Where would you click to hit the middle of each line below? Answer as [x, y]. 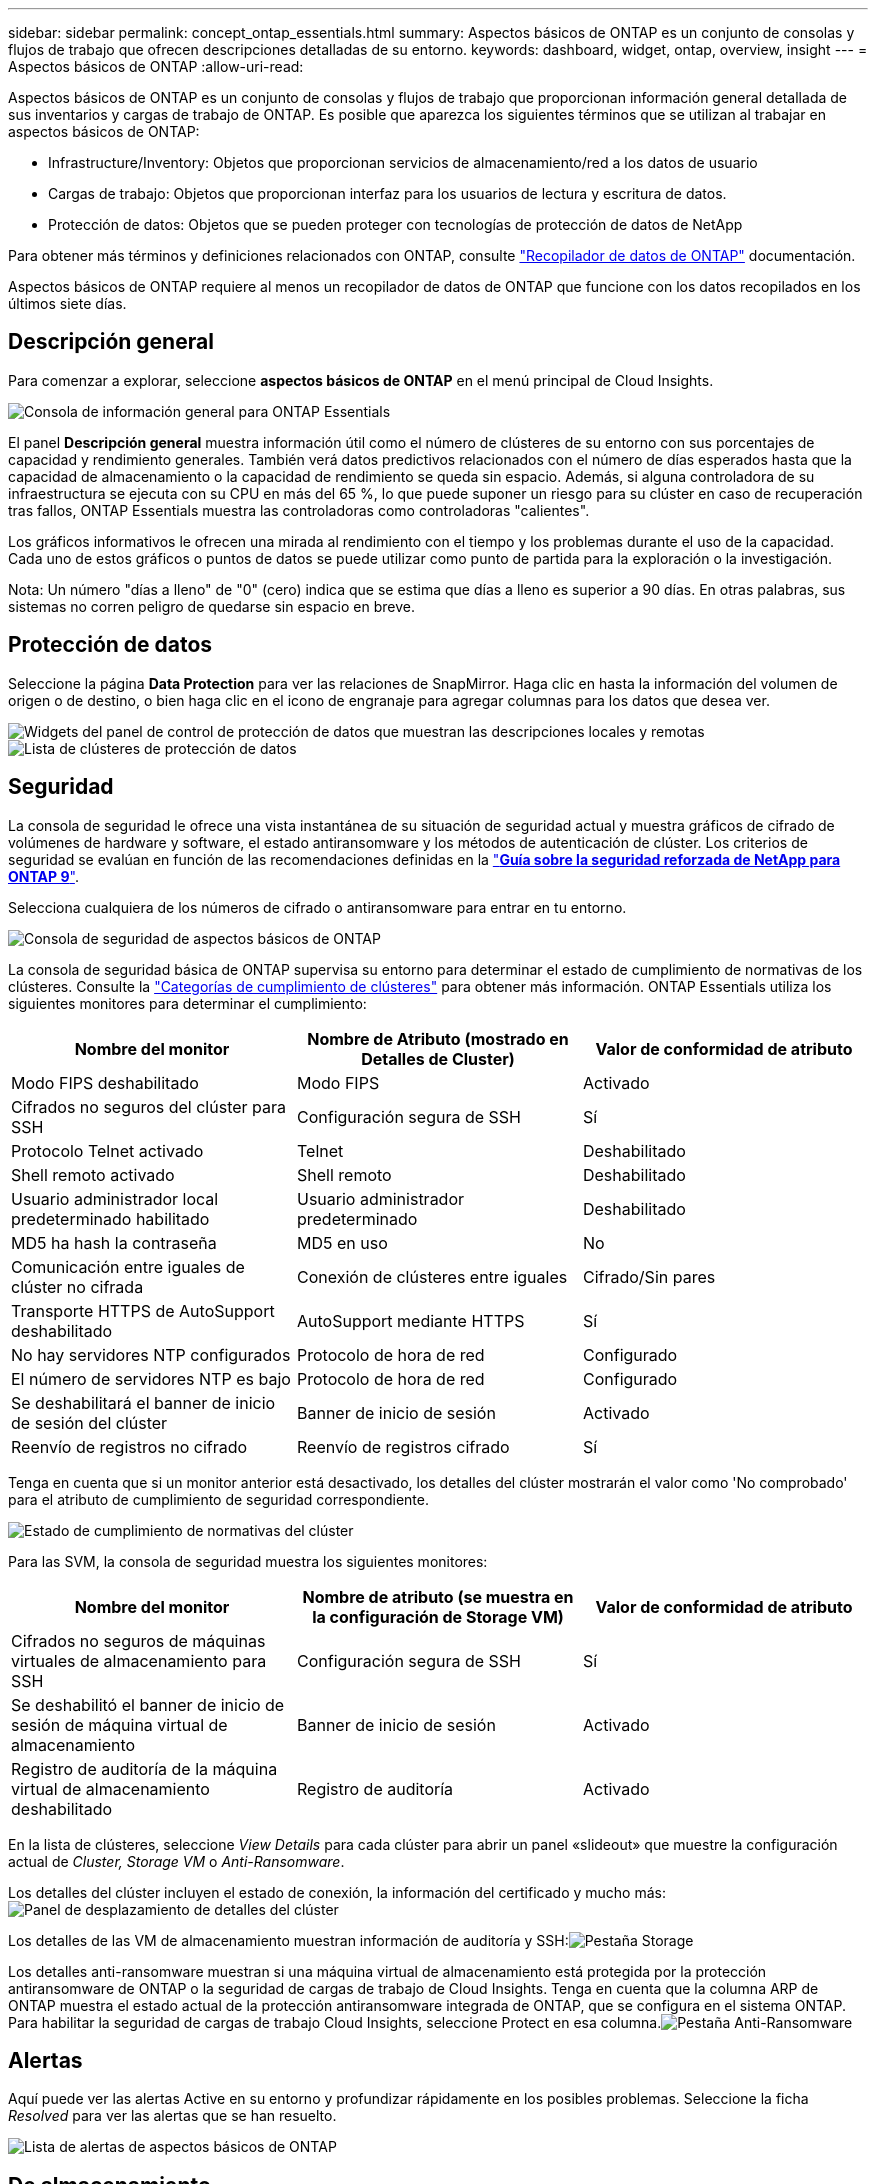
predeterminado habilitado [110, 1218]
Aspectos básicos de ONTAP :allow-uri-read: [156, 66]
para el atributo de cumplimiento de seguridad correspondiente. [218, 1499]
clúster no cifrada [77, 1286]
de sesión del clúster [89, 1422]
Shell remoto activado [93, 1174]
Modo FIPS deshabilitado [105, 1082]
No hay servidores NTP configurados [151, 1354]
